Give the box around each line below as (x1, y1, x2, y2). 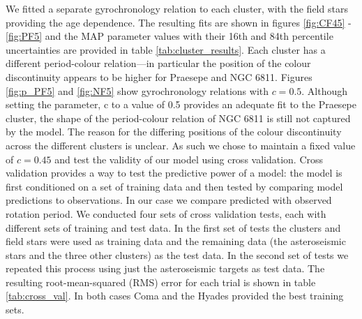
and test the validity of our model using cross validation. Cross (54, 151, 324, 166)
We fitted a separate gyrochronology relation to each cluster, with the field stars (6, 1, 348, 15)
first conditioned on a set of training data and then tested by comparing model (6, 179, 343, 193)
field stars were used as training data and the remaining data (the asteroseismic (6, 234, 346, 248)
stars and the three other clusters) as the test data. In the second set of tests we (6, 247, 349, 262)
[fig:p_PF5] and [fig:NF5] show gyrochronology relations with (6, 83, 269, 98)
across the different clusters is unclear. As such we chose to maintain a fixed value (6, 138, 356, 152)
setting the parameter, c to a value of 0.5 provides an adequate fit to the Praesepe (6, 97, 356, 112)
